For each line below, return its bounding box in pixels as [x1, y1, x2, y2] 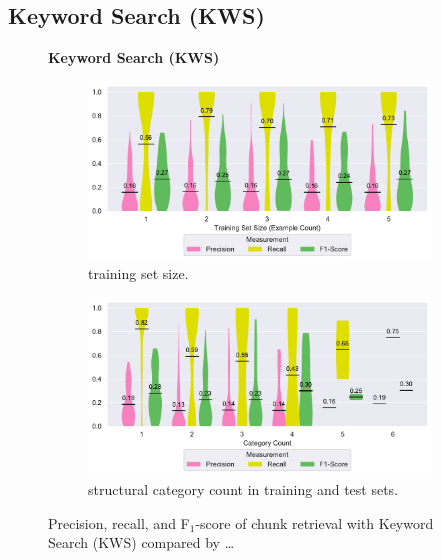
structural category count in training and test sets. [88, 478, 399, 499]
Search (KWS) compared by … [48, 532, 235, 553]
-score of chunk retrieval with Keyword [195, 512, 434, 533]
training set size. [88, 263, 189, 284]
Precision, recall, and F [48, 512, 190, 533]
